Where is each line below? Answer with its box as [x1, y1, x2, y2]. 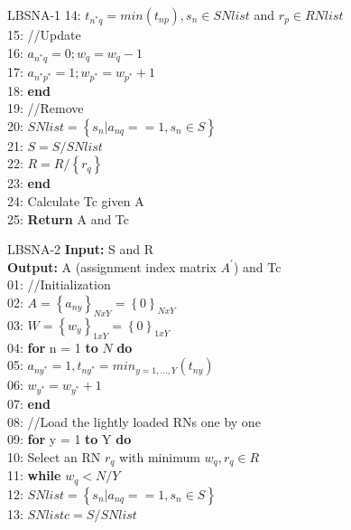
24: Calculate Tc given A [7, 192, 144, 210]
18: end [7, 80, 51, 99]
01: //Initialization [7, 275, 111, 294]
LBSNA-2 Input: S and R [7, 240, 154, 259]
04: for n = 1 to [7, 337, 98, 356]
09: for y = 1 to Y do [7, 430, 132, 449]
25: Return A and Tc [7, 209, 130, 228]
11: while [7, 466, 61, 485]
